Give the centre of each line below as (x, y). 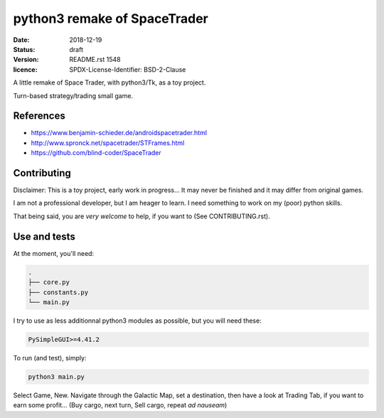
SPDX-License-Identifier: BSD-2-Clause (128, 69)
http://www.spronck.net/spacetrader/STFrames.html (108, 143)
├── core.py (49, 282)
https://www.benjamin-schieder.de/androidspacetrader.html (119, 133)
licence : (26, 69)
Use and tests (44, 236)
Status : (24, 49)
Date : (21, 40)
